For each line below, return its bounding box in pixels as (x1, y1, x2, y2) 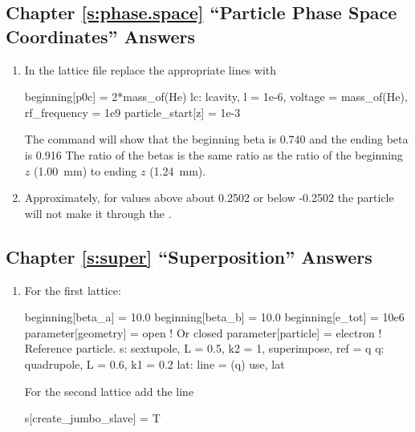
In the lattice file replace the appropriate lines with (24, 61, 277, 78)
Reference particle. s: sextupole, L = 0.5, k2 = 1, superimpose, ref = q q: (24, 340, 384, 357)
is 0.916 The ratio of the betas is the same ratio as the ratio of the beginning (24, 146, 403, 163)
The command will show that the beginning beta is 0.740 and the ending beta (24, 131, 409, 147)
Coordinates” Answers (6, 23, 196, 48)
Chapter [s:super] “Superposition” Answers (6, 244, 372, 268)
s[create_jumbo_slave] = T (24, 410, 161, 426)
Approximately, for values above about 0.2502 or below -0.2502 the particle (24, 189, 394, 206)
